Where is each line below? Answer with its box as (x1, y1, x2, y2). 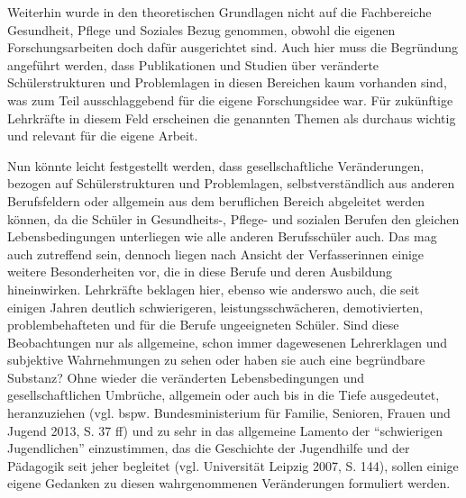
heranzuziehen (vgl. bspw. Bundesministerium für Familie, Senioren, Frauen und (7, 403, 451, 422)
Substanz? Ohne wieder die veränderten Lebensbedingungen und (7, 367, 365, 386)
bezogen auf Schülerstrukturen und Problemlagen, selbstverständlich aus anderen (7, 174, 455, 193)
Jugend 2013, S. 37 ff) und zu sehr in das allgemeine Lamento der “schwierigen (7, 421, 443, 439)
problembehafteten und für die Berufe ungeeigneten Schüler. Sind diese (7, 315, 399, 334)
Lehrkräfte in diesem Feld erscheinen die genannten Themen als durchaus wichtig (7, 108, 456, 127)
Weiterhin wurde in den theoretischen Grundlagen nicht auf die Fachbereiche (7, 3, 432, 21)
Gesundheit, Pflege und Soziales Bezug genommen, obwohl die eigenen (7, 20, 396, 39)
